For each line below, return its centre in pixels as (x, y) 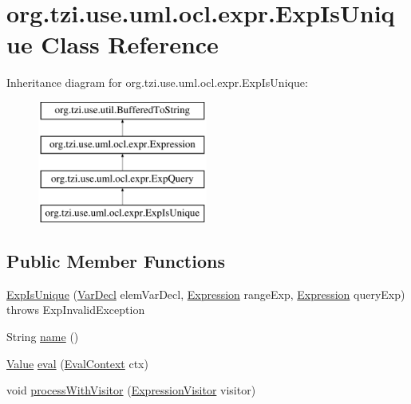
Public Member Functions (116, 261)
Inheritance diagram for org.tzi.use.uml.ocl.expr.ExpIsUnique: (157, 82)
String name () (43, 337)
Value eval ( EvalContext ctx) (77, 363)
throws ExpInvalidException (76, 310)
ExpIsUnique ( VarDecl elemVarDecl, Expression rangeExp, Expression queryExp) (206, 294)
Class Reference (130, 44)
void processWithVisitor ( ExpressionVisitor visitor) (131, 390)
